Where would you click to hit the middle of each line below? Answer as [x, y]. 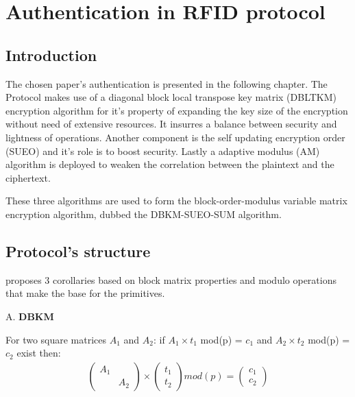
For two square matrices [56, 339]
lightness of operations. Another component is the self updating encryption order [175, 137]
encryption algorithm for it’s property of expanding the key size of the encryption [177, 110]
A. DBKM [30, 316]
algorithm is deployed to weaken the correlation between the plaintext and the [170, 164]
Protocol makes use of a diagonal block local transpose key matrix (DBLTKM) [171, 97]
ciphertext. [28, 177]
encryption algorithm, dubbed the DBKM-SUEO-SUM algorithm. [144, 214]
